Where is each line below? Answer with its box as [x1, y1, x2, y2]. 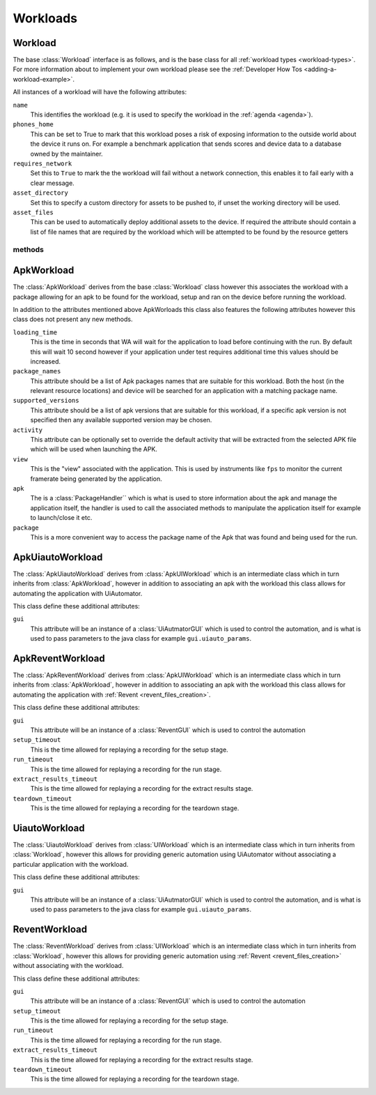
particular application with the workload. [13, 860, 129, 868]
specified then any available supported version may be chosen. [30, 416, 212, 424]
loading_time [13, 328, 58, 336]
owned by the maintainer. [30, 149, 104, 158]
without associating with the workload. [13, 962, 124, 970]
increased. [30, 357, 61, 366]
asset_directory [13, 189, 69, 197]
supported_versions [13, 396, 79, 405]
